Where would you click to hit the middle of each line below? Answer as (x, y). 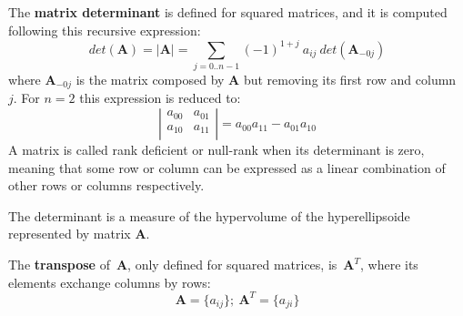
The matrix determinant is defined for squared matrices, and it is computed (228, 12)
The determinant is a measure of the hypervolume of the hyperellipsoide (209, 215)
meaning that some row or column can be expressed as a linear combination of (227, 167)
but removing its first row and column (350, 80)
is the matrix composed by (150, 80)
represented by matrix (70, 234)
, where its (389, 265)
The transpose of (59, 265)
